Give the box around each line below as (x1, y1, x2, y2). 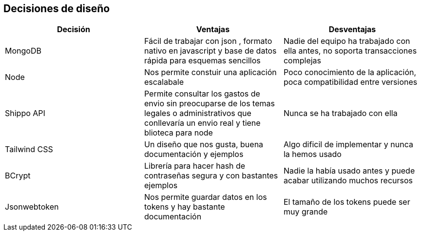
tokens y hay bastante (144, 202, 225, 212)
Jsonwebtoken (5, 202, 59, 212)
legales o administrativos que (144, 108, 251, 118)
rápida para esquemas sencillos (144, 56, 261, 66)
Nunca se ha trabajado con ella (283, 108, 398, 118)
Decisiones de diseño (3, 2, 110, 15)
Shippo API (5, 108, 45, 118)
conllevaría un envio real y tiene (144, 118, 261, 128)
